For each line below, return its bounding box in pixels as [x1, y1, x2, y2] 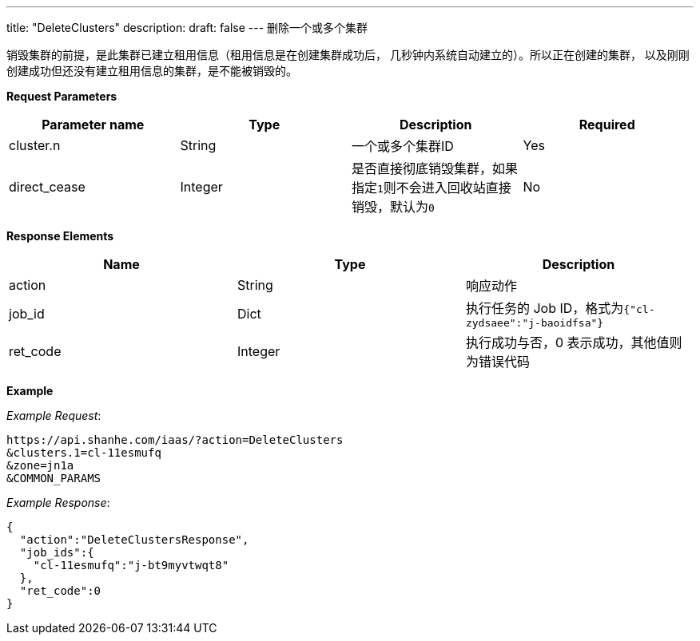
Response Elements [6, 229, 114, 243]
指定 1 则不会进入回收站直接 [352, 180, 511, 196]
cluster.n [9, 137, 61, 153]
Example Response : [6, 496, 110, 509]
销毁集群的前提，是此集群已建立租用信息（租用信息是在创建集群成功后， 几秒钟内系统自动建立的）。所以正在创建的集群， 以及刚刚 [6, 48, 690, 61]
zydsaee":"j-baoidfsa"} [465, 317, 604, 329]
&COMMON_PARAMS [6, 472, 101, 485]
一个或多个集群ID [352, 138, 454, 154]
